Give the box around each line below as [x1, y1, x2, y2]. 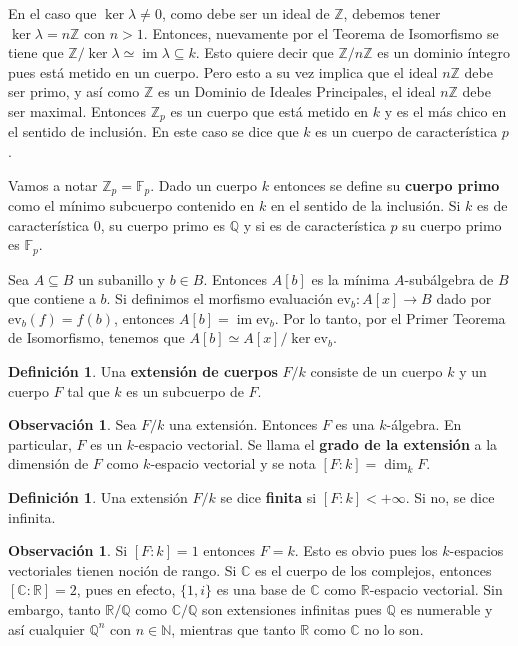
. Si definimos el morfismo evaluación [106, 288, 333, 309]
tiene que [8, 42, 64, 63]
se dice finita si [220, 487, 317, 508]
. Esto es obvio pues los [294, 540, 438, 561]
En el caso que [8, 3, 97, 23]
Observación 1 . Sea [8, 414, 137, 435]
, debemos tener [343, 3, 441, 23]
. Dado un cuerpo [150, 174, 258, 195]
